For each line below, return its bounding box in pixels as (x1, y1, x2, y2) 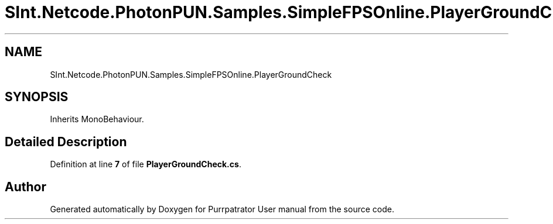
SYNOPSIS (5, 89, 69, 105)
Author (5, 179, 46, 194)
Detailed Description (5, 134, 127, 149)
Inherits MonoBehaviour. (50, 114, 144, 125)
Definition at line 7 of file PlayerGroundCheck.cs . (50, 159, 241, 170)
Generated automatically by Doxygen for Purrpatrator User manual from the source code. (50, 204, 394, 215)
